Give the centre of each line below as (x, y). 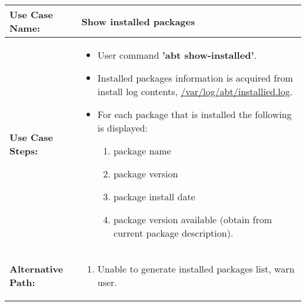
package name (142, 151)
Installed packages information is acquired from (195, 78)
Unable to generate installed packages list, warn (196, 269)
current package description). (173, 233)
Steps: (24, 151)
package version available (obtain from (193, 219)
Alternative (36, 269)
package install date (154, 196)
